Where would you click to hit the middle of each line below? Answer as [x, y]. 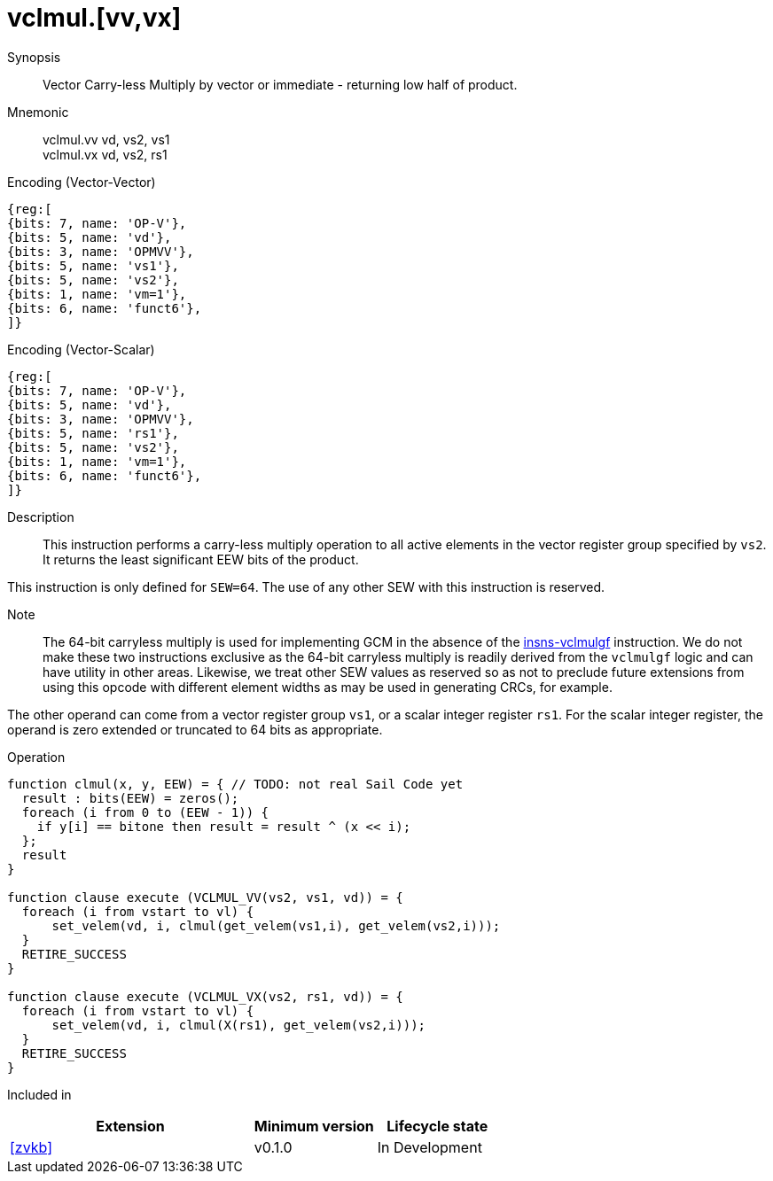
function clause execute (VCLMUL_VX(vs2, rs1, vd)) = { [205, 996]
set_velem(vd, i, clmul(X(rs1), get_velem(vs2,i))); [239, 1025]
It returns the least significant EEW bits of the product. [201, 559]
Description [41, 517]
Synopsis [34, 57]
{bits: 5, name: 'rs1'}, [93, 433]
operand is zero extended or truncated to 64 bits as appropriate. [195, 729]
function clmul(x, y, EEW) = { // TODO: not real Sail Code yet [235, 784]
